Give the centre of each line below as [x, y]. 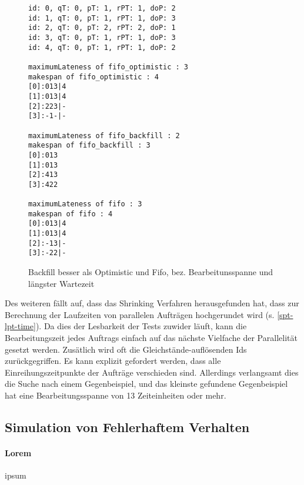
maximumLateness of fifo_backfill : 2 [104, 136]
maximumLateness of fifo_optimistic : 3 [108, 67]
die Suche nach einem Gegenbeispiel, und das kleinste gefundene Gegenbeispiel [146, 384]
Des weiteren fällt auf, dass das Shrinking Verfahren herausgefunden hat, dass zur [152, 303]
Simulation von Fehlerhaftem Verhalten [127, 427]
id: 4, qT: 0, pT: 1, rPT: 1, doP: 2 [102, 47]
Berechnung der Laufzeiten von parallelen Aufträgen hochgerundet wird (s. [140, 314]
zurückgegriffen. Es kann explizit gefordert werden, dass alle [113, 361]
